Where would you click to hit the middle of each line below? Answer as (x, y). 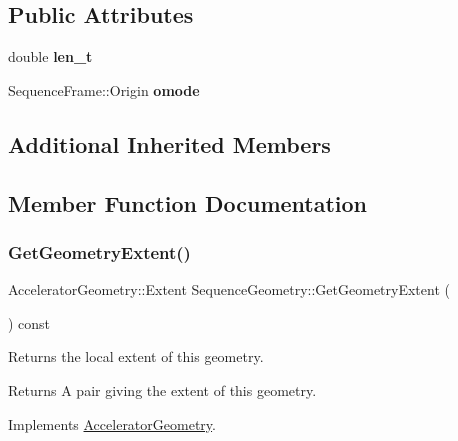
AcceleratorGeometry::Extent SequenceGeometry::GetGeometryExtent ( (229, 289)
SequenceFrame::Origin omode (104, 89)
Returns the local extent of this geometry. (136, 356)
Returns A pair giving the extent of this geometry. (162, 389)
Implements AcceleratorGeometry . (112, 423)
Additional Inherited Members (169, 143)
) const (29, 322)
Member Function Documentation (188, 202)
